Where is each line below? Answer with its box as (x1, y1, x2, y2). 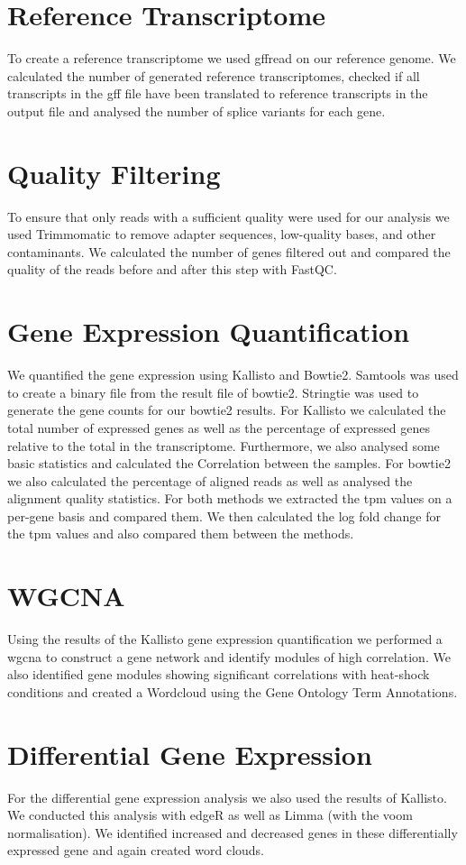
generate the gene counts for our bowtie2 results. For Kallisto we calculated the (7, 400, 446, 419)
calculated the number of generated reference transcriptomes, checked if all (7, 66, 420, 85)
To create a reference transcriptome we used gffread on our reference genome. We (7, 49, 456, 68)
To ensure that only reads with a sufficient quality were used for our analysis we (7, 207, 450, 225)
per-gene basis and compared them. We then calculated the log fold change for (7, 506, 441, 525)
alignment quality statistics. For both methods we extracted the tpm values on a (7, 489, 452, 508)
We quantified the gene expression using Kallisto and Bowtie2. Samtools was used (7, 365, 459, 384)
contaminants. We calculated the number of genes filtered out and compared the (7, 242, 451, 261)
